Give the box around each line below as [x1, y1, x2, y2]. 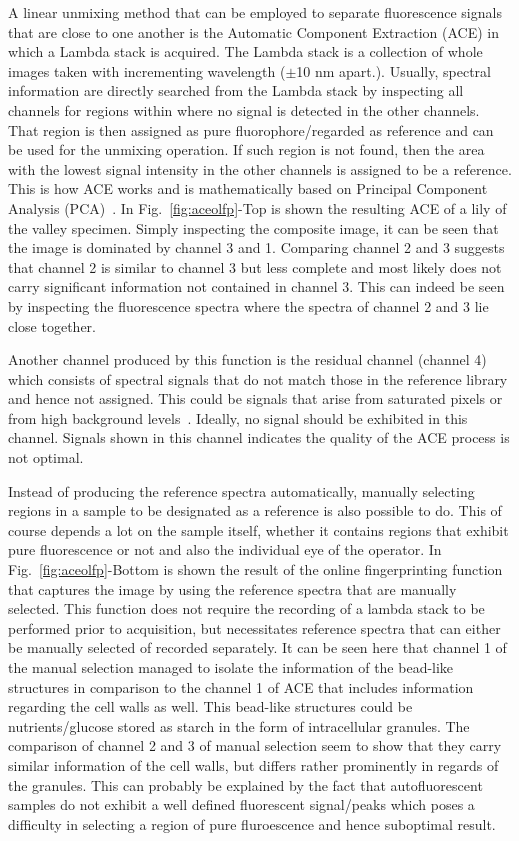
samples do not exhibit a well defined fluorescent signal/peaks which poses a [8, 794, 475, 815]
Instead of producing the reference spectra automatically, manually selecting [8, 480, 475, 501]
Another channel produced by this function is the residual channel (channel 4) [8, 349, 487, 370]
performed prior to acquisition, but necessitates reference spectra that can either [8, 617, 501, 638]
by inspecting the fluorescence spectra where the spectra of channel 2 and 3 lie [8, 295, 489, 316]
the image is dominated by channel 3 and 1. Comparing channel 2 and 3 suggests [8, 237, 505, 258]
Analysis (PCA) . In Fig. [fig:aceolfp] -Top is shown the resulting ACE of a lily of [8, 197, 507, 218]
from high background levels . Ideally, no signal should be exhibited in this [8, 407, 468, 428]
